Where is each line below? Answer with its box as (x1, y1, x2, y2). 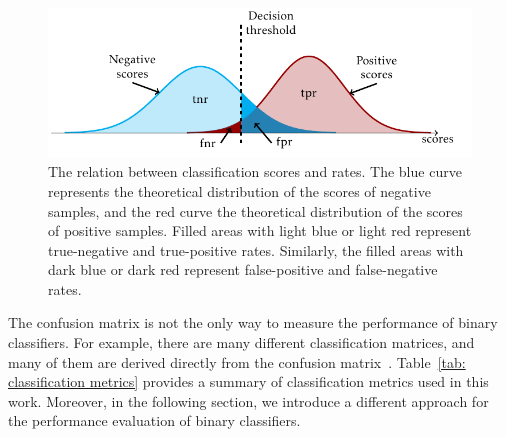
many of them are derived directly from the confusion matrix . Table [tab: (8, 351, 466, 372)
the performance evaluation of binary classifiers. (8, 410, 301, 431)
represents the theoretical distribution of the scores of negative (48, 180, 431, 201)
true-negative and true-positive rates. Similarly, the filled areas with (48, 239, 464, 260)
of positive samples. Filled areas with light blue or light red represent (48, 220, 472, 241)
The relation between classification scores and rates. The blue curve (48, 161, 462, 182)
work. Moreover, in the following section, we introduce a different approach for (8, 390, 489, 411)
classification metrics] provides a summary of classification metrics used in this (8, 371, 489, 392)
